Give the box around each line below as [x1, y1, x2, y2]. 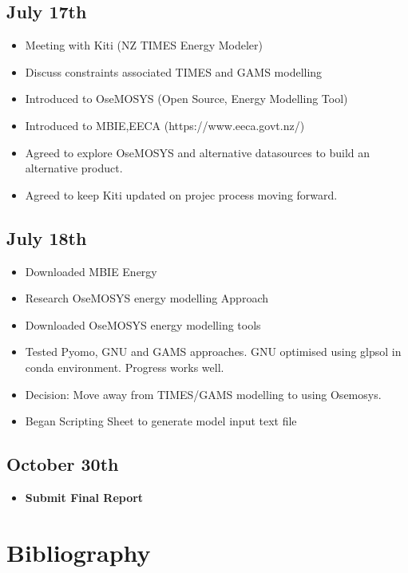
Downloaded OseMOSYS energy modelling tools [25, 316, 261, 333]
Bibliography [6, 535, 151, 568]
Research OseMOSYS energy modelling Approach [25, 290, 268, 306]
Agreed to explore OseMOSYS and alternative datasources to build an [25, 144, 370, 160]
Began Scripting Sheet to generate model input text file [25, 413, 297, 429]
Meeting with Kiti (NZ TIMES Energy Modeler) [25, 37, 263, 53]
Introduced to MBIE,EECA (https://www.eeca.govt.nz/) [25, 117, 305, 133]
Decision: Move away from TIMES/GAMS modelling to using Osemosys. [25, 385, 382, 402]
